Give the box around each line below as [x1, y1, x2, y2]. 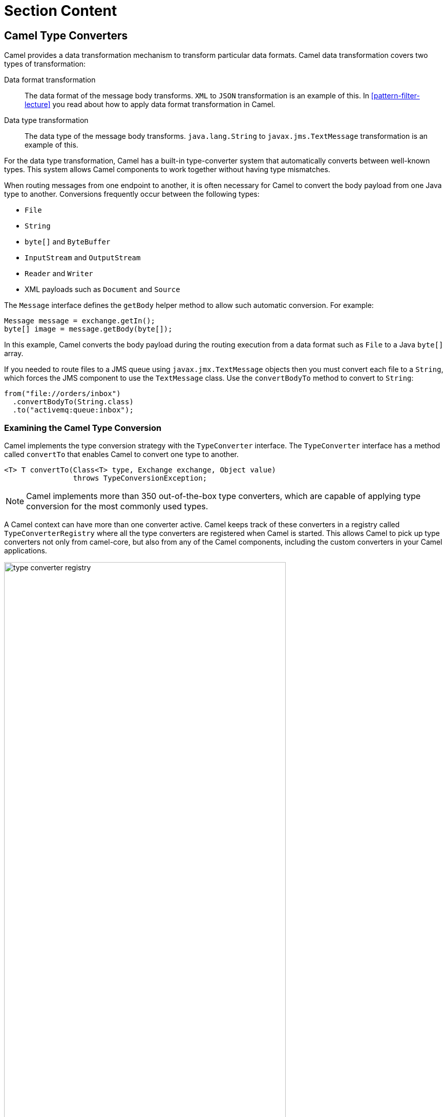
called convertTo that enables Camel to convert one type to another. [4, 449, 239, 459]
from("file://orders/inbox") [4, 389, 121, 398]
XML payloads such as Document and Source [25, 285, 180, 294]
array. [4, 349, 24, 358]
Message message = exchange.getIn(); [4, 317, 156, 325]
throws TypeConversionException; [73, 473, 207, 482]
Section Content [4, 2, 117, 19]
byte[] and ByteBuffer [25, 237, 111, 246]
